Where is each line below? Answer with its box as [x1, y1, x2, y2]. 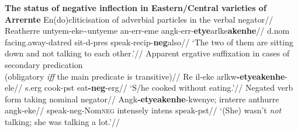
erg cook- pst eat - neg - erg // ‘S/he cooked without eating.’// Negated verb [30, 81, 293, 94]
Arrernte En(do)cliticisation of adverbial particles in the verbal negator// [5, 13, 273, 25]
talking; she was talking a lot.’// [5, 115, 120, 127]
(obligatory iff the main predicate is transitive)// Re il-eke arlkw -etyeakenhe [5, 70, 285, 82]
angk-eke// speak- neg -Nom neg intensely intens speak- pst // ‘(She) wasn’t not [5, 104, 282, 116]
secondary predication [5, 58, 83, 70]
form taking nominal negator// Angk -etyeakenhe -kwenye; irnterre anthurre [5, 92, 279, 105]
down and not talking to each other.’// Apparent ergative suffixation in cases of [5, 47, 290, 59]
